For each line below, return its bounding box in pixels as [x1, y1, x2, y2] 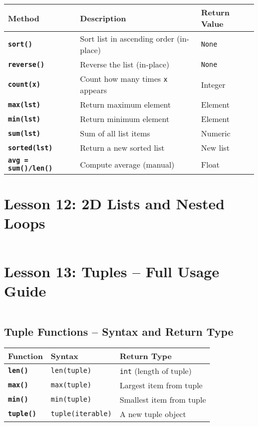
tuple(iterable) [51, 410, 112, 418]
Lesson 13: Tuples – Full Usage [4, 261, 219, 281]
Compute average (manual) [80, 158, 175, 170]
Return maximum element [80, 99, 171, 110]
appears [80, 84, 107, 96]
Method [8, 12, 40, 24]
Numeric [201, 127, 231, 139]
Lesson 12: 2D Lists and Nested [4, 193, 225, 214]
